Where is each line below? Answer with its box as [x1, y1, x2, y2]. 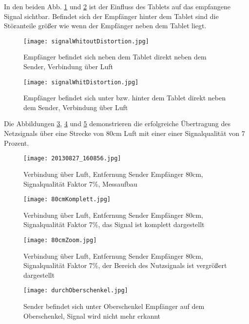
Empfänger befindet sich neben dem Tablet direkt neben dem [23, 52, 207, 62]
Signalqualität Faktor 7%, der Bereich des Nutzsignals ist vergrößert [23, 260, 227, 270]
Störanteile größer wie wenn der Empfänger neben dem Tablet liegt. [4, 20, 207, 31]
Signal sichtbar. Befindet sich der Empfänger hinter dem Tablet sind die [4, 11, 219, 21]
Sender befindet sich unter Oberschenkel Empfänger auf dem [23, 301, 205, 311]
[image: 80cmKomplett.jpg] [23, 196, 111, 203]
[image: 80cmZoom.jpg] [23, 236, 97, 244]
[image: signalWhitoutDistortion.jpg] [23, 38, 149, 45]
